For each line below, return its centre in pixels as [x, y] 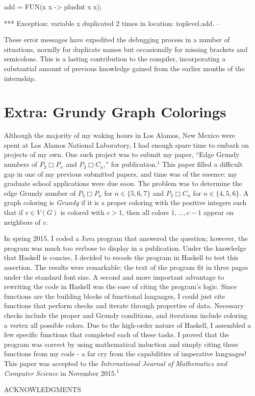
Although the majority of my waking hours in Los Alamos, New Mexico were [120, 135]
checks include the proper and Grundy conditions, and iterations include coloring [126, 315]
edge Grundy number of [40, 193]
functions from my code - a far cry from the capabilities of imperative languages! [125, 354]
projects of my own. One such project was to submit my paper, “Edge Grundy [122, 154]
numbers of [21, 164]
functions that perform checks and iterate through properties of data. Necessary [124, 305]
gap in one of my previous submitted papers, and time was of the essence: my [121, 173]
